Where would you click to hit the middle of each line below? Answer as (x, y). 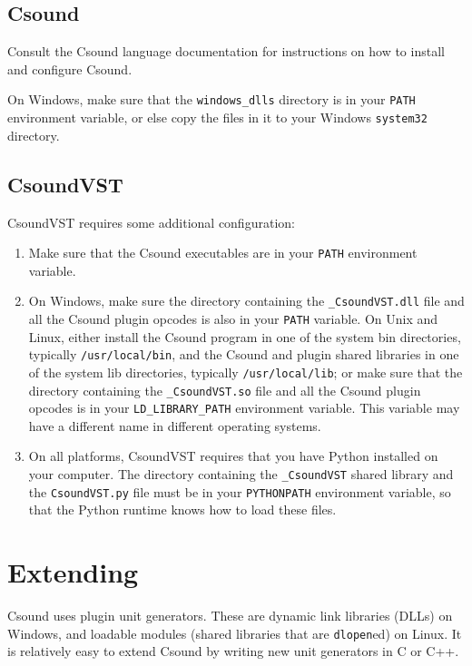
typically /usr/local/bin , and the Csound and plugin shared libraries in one (244, 354)
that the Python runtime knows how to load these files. (182, 509)
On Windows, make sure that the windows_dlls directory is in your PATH (211, 99)
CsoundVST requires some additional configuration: (151, 222)
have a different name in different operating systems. (175, 425)
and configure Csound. (70, 69)
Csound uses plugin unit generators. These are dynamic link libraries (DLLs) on (230, 616)
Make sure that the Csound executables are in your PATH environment (223, 253)
